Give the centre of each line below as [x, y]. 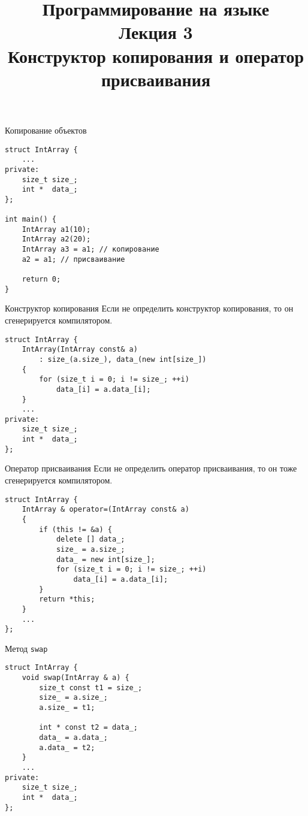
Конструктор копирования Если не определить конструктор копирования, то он [149, 308]
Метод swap [26, 648]
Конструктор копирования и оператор [156, 55]
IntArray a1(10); [56, 229]
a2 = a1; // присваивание [73, 259]
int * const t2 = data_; [88, 728]
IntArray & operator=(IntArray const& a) [105, 510]
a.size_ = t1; [67, 708]
